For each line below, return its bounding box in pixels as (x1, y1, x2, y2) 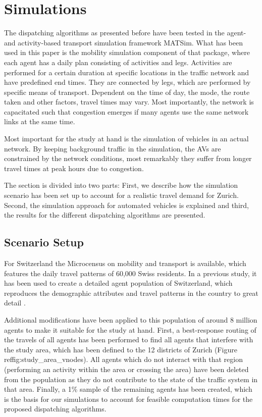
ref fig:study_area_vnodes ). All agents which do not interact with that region (4, 354, 243, 364)
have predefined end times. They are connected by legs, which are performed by (4, 77, 251, 87)
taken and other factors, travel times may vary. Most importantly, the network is (4, 96, 254, 107)
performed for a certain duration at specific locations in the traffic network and (4, 67, 249, 77)
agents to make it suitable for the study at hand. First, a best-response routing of (4, 324, 256, 335)
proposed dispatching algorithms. (4, 403, 107, 414)
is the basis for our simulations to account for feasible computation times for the (4, 393, 253, 404)
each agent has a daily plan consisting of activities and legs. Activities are (4, 57, 232, 67)
